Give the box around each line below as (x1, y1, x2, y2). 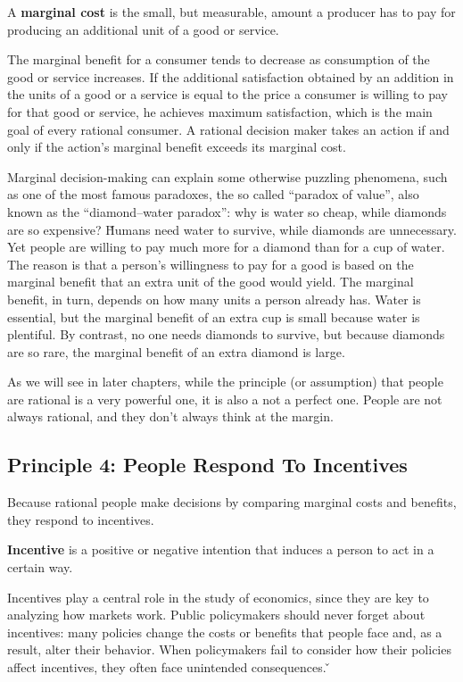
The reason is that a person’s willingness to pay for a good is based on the (7, 254, 414, 273)
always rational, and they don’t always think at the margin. (7, 407, 334, 426)
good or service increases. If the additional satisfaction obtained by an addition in (7, 67, 454, 86)
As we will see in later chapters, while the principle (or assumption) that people (7, 372, 443, 391)
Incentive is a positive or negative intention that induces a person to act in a (7, 540, 434, 559)
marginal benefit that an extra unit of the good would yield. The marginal (7, 272, 414, 291)
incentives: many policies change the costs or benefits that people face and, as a (7, 622, 442, 641)
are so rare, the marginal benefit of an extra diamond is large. (7, 342, 345, 361)
